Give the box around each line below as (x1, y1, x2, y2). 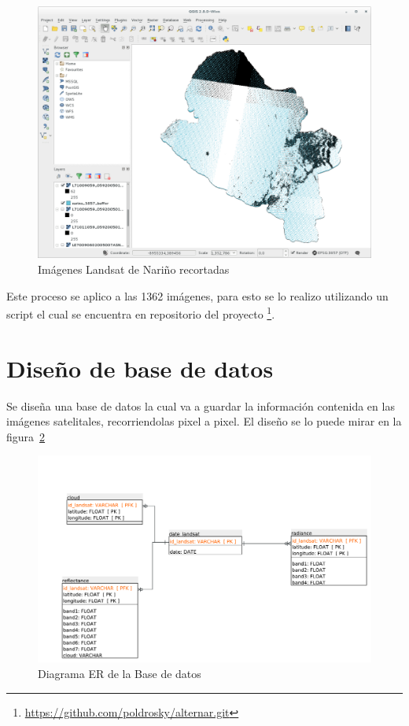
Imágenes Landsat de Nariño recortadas (38, 261, 230, 278)
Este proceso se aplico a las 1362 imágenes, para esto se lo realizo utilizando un (6, 287, 389, 304)
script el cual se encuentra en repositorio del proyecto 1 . (6, 304, 275, 322)
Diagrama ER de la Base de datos (38, 665, 201, 681)
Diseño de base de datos (6, 352, 274, 384)
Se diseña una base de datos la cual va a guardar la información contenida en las (6, 397, 395, 414)
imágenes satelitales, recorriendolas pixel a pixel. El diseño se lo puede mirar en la (6, 413, 402, 429)
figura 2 (6, 428, 46, 444)
